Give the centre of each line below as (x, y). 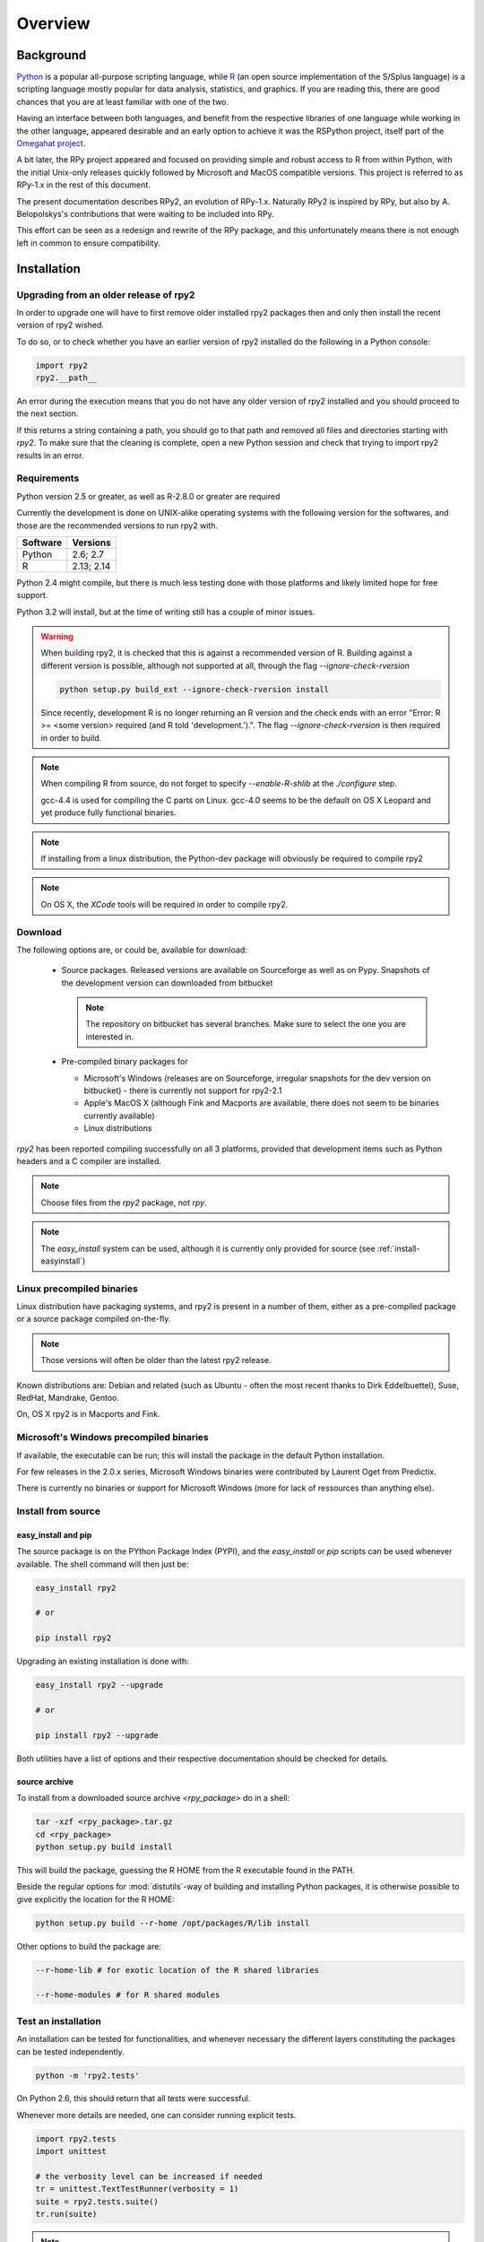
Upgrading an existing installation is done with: (103, 1661)
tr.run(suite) (66, 2214)
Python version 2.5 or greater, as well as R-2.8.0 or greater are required (148, 496)
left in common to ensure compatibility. (88, 243)
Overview (53, 23)
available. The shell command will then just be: (103, 1564)
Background (52, 55)
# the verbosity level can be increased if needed (149, 2177)
